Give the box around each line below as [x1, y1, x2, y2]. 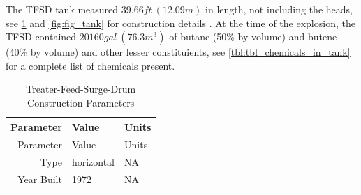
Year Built [17, 172, 62, 187]
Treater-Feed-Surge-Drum [26, 81, 136, 96]
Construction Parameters [27, 95, 135, 109]
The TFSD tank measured [6, 2, 119, 16]
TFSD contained [6, 29, 77, 44]
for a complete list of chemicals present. [6, 58, 175, 72]
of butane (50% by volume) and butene [169, 29, 337, 44]
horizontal [71, 155, 115, 169]
